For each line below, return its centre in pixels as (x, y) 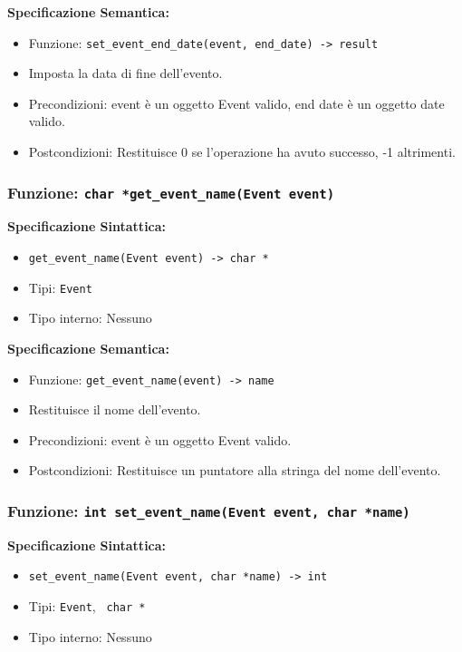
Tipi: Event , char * (87, 605)
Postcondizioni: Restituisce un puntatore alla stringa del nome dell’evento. (235, 470)
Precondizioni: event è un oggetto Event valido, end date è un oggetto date (236, 103)
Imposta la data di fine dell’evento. (125, 73)
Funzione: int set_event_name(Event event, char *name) (209, 510)
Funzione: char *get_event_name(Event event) (171, 192)
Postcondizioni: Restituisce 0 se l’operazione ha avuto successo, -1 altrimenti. (242, 152)
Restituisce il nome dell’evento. (115, 409)
